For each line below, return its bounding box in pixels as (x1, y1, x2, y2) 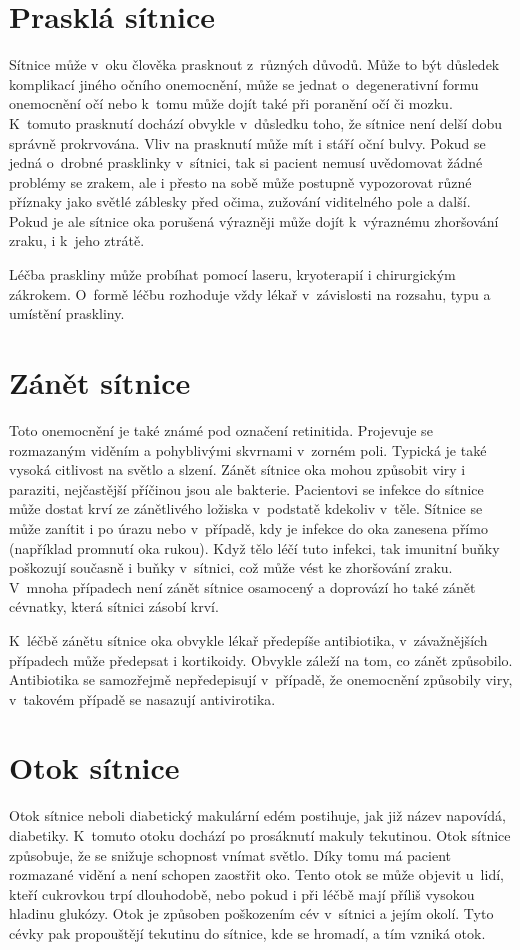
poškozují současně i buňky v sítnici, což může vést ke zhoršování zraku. (9, 557, 453, 578)
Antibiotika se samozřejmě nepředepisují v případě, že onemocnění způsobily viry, (9, 669, 513, 690)
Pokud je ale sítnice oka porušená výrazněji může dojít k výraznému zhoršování (9, 210, 499, 231)
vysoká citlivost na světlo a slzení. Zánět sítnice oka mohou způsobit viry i (9, 459, 466, 480)
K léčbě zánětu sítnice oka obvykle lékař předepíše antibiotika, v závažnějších (9, 629, 488, 650)
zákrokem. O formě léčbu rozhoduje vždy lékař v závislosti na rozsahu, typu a (9, 283, 491, 304)
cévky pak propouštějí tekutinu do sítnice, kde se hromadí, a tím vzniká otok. (9, 922, 486, 943)
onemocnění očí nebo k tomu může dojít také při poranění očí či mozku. (9, 93, 453, 114)
